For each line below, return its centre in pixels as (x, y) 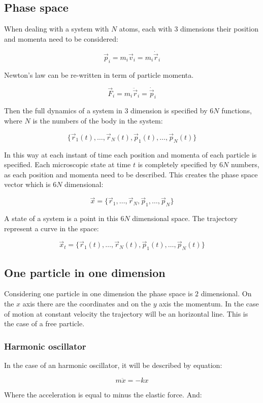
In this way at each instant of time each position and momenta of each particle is (130, 154)
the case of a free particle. (44, 323)
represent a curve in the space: (52, 228)
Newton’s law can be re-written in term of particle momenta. (99, 74)
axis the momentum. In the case (209, 304)
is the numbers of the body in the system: (98, 121)
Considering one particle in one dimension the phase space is (98, 293)
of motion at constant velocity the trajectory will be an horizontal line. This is (126, 313)
